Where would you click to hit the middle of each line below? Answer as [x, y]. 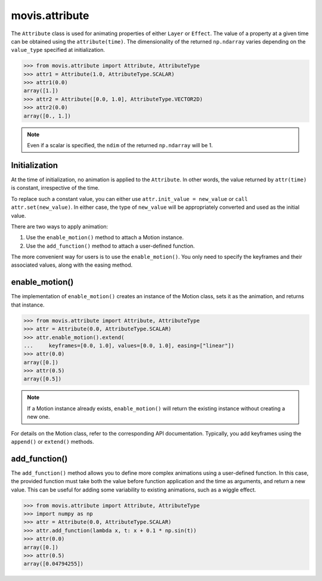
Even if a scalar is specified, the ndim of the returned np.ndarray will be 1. [120, 146]
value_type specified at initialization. [58, 50]
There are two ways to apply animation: [60, 226]
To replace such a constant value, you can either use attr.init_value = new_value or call [129, 199]
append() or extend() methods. [53, 442]
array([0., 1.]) [47, 116]
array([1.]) [41, 91]
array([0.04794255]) [53, 564]
